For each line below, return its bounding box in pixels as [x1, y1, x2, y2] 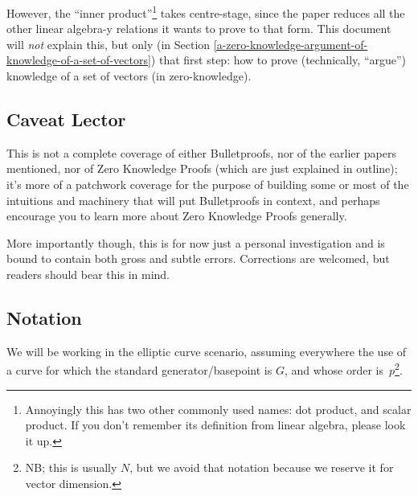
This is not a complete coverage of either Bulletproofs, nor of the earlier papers [6, 144, 396, 161]
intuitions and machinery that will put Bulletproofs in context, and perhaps [6, 191, 380, 208]
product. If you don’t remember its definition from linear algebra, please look [25, 416, 406, 433]
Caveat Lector [6, 107, 126, 132]
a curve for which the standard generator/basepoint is [6, 362, 273, 379]
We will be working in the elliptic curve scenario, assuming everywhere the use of [6, 342, 407, 359]
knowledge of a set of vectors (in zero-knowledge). [6, 68, 252, 84]
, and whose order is [284, 362, 384, 379]
